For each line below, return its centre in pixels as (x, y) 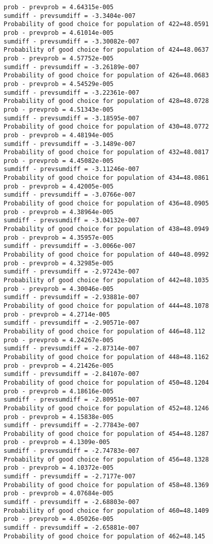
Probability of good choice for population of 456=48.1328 (106, 459)
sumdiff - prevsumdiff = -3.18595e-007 (71, 118)
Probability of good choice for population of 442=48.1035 (106, 280)
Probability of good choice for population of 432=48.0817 (106, 152)
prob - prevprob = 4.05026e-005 (59, 519)
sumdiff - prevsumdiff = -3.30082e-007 (71, 41)
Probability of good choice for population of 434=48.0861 (106, 178)
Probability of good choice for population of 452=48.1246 (106, 408)
